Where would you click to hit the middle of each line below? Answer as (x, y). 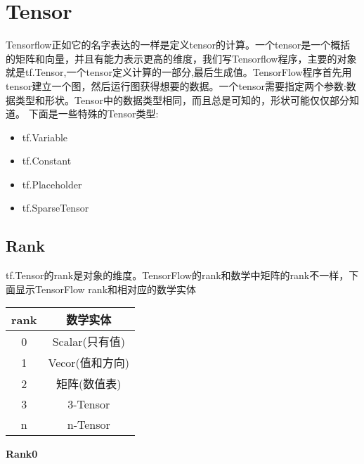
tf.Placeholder (52, 184)
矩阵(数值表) (89, 384)
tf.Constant (47, 161)
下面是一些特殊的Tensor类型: (93, 114)
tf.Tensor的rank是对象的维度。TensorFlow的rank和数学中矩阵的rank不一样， (177, 275)
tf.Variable (45, 137)
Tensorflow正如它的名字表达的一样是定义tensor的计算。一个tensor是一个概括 (178, 45)
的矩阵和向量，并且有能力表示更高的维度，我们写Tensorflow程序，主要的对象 (181, 58)
